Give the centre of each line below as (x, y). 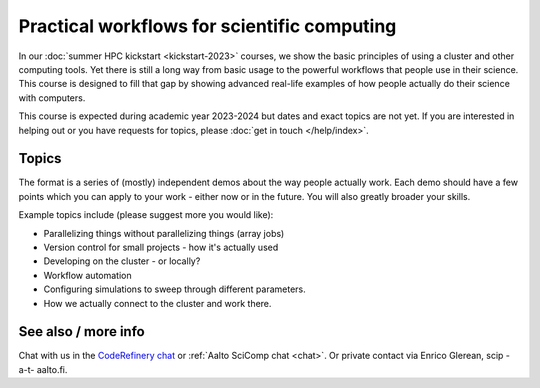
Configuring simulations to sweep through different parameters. (174, 289)
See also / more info (81, 331)
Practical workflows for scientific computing (207, 26)
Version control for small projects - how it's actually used (161, 247)
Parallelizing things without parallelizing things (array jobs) (164, 233)
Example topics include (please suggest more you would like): (146, 215)
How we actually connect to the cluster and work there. (157, 303)
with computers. (52, 97)
